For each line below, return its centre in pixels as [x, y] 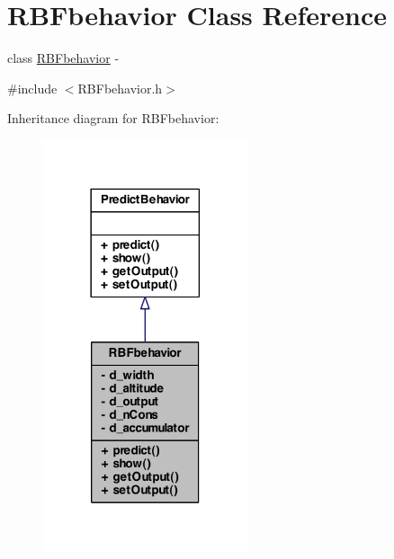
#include [32, 88]
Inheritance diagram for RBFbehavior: [113, 118]
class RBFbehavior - [63, 58]
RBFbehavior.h [120, 88]
